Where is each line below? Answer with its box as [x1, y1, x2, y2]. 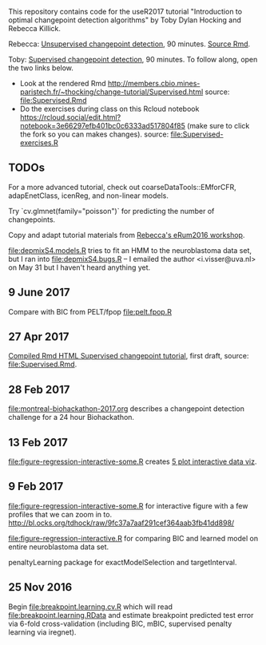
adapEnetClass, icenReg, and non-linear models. [8, 191, 169, 200]
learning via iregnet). [8, 627, 77, 637]
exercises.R [19, 138, 58, 147]
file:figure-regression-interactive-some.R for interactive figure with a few [8, 501, 248, 510]
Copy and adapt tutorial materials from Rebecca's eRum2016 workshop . [8, 230, 245, 239]
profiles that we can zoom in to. [8, 509, 113, 519]
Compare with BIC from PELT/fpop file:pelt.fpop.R [8, 307, 172, 316]
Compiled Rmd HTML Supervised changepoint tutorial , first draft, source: [8, 351, 249, 361]
